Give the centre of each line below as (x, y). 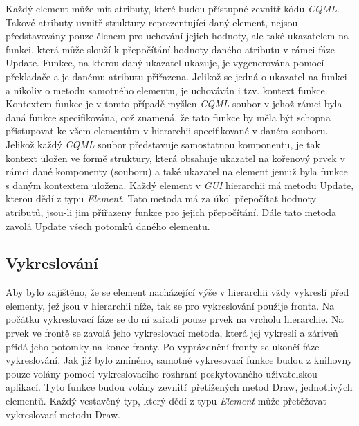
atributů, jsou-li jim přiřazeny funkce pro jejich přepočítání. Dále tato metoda (171, 212)
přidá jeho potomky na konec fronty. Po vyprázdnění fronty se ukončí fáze (163, 346)
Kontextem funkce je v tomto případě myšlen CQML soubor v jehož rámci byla (174, 104)
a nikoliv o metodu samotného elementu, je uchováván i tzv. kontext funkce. (167, 90)
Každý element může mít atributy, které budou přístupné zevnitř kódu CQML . (173, 8)
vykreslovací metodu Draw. (63, 414)
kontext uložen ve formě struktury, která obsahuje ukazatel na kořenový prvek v (175, 158)
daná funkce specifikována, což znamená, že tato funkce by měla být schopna (168, 117)
